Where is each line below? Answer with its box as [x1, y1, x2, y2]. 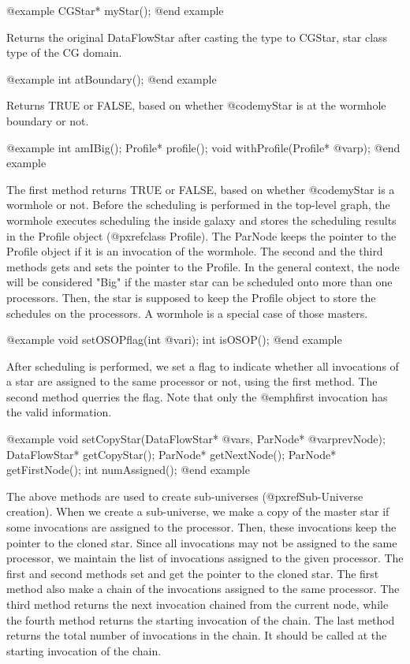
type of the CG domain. [6, 44, 122, 61]
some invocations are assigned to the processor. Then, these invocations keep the [6, 519, 397, 535]
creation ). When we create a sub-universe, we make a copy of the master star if [6, 503, 389, 520]
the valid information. [6, 404, 112, 420]
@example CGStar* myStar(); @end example [6, 2, 224, 18]
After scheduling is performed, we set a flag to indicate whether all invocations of [6, 357, 399, 374]
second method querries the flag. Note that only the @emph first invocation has [6, 388, 388, 405]
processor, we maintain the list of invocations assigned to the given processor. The [6, 550, 404, 566]
